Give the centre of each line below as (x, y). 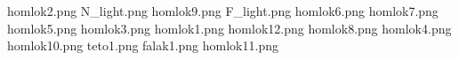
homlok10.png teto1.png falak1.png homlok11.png (143, 45)
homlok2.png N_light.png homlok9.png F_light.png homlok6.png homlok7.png (223, 11)
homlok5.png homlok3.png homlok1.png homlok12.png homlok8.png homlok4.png (229, 28)
